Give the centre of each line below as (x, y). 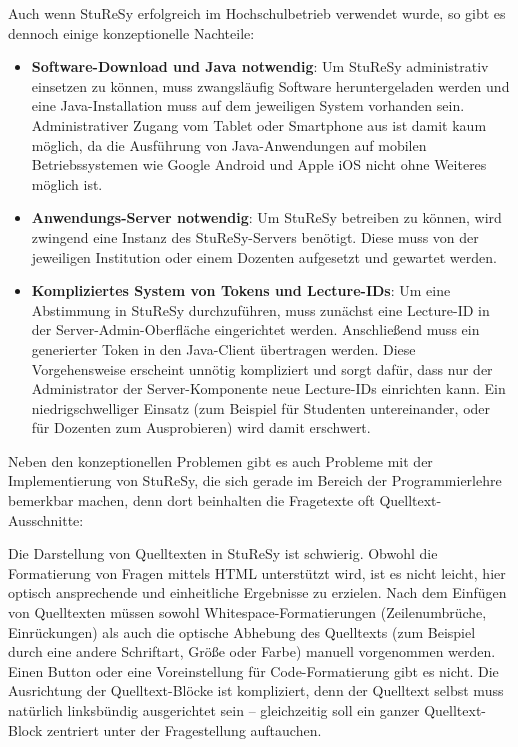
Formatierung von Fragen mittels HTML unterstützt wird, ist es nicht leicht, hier (257, 572)
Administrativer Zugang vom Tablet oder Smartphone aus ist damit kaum (259, 124)
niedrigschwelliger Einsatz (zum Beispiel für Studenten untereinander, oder (261, 407)
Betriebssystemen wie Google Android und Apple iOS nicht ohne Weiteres (259, 164)
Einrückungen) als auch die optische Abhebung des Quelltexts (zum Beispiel (242, 631)
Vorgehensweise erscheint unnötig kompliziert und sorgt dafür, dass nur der (262, 368)
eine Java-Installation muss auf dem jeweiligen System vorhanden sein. (248, 105)
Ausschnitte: (46, 519)
